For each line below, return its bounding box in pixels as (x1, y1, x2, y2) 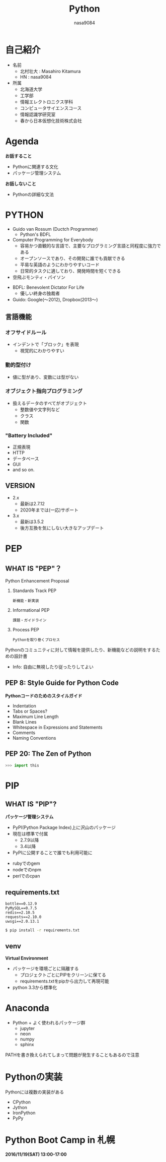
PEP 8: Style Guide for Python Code (5, 679, 119, 687)
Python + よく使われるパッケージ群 (12, 1019, 86, 1025)
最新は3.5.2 (20, 519, 44, 525)
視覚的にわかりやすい (20, 348, 64, 354)
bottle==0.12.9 (5, 901, 37, 907)
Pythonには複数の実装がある (5, 1089, 64, 1095)
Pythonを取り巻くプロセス (12, 637, 60, 642)
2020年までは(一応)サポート (20, 507, 79, 513)
